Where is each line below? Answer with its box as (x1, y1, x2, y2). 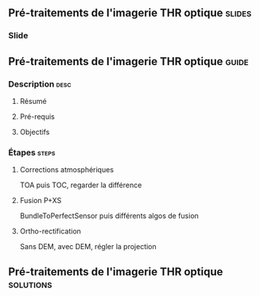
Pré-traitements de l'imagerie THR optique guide (8, 55, 249, 68)
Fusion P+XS (19, 196, 62, 206)
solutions (8, 277, 52, 290)
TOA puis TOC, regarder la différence (19, 180, 142, 190)
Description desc (8, 79, 72, 90)
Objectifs (19, 127, 50, 136)
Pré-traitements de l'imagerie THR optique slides (8, 6, 252, 20)
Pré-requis (19, 112, 56, 121)
